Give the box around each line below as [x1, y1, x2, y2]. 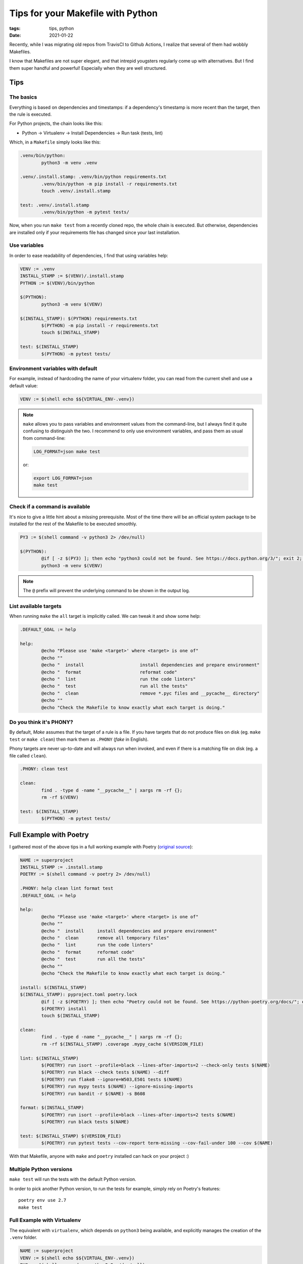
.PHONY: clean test [20, 766, 68, 772]
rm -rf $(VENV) [41, 794, 79, 800]
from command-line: [23, 435, 66, 441]
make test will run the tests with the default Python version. [9, 1176, 136, 1183]
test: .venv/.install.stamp [20, 202, 89, 208]
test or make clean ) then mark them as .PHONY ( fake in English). [9, 736, 149, 742]
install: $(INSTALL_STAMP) [20, 984, 87, 990]
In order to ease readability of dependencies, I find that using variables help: [9, 252, 169, 258]
